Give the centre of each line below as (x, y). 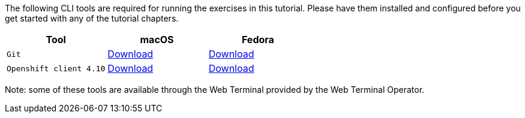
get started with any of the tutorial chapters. (92, 18)
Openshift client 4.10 (56, 68)
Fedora (258, 40)
